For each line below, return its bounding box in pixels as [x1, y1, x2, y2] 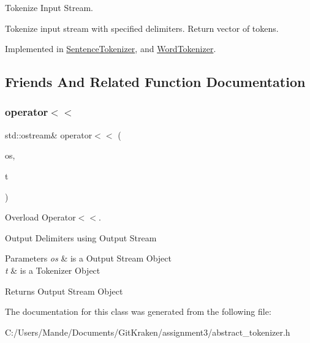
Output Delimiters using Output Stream [5, 231, 157, 244]
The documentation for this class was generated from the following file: [5, 305, 271, 318]
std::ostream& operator [5, 128, 93, 141]
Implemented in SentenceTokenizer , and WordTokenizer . [5, 42, 216, 55]
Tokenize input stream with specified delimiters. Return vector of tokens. [5, 21, 279, 34]
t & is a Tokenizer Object [5, 263, 100, 276]
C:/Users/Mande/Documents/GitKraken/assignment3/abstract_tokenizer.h [5, 325, 290, 338]
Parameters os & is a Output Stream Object [5, 252, 172, 265]
